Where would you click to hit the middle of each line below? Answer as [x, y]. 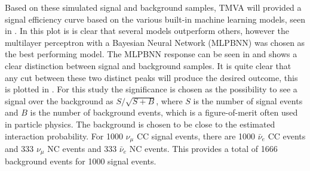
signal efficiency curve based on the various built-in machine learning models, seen [155, 19]
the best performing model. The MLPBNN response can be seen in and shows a [151, 54]
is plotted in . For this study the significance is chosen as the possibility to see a [151, 89]
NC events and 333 [82, 148]
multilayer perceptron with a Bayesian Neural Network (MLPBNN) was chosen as [155, 42]
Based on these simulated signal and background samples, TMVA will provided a [153, 7]
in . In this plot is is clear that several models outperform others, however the [147, 31]
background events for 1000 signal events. [81, 161]
